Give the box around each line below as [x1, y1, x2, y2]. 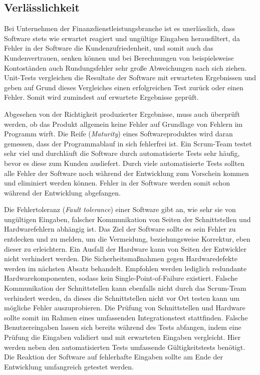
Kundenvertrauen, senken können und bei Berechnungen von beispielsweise [4, 52, 234, 63]
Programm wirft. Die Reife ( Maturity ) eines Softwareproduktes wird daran [4, 128, 233, 139]
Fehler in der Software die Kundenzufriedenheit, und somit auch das [4, 43, 213, 53]
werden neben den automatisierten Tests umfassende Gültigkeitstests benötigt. [4, 341, 245, 352]
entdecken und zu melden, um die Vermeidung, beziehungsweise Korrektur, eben [4, 234, 250, 244]
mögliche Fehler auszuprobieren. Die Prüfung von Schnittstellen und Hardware [4, 302, 245, 313]
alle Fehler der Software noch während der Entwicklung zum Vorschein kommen [4, 167, 249, 178]
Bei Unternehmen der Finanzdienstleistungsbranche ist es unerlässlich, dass [4, 23, 235, 34]
